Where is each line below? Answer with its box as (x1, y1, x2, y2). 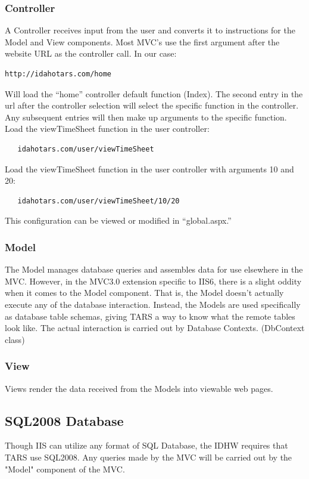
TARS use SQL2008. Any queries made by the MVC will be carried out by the (5, 450, 292, 463)
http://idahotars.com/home (5, 70, 111, 78)
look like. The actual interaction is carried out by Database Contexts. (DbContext (5, 322, 305, 334)
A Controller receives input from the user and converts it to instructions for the (5, 24, 295, 36)
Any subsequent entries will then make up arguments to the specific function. (5, 110, 287, 123)
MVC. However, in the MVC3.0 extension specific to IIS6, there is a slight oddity (5, 274, 302, 287)
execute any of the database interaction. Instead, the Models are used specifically (5, 298, 301, 310)
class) (5, 333, 25, 345)
